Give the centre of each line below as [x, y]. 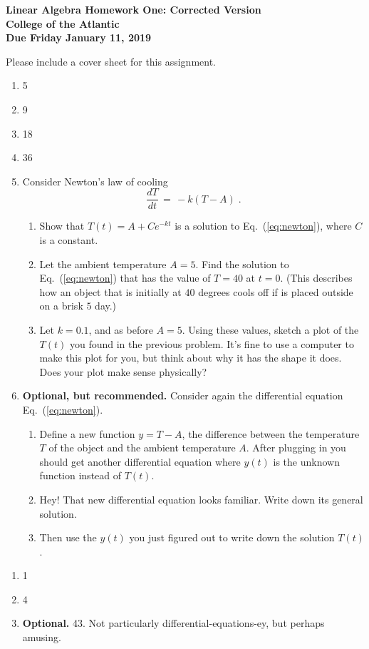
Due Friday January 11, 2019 [79, 37]
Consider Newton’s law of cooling [95, 181]
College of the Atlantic [63, 23]
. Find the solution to [242, 264]
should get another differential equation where [140, 461]
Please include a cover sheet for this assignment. [111, 61]
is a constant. [69, 240]
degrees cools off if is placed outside [276, 291]
